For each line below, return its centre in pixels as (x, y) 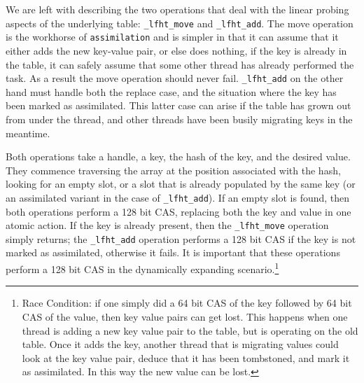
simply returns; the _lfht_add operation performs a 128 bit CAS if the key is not (181, 238)
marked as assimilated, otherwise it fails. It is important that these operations (173, 252)
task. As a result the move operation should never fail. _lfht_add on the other (175, 78)
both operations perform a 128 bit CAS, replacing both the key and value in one (178, 211)
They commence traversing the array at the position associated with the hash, (173, 170)
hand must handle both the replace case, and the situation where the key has (171, 91)
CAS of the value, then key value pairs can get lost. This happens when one (185, 316)
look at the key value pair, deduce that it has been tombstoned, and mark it (186, 357)
